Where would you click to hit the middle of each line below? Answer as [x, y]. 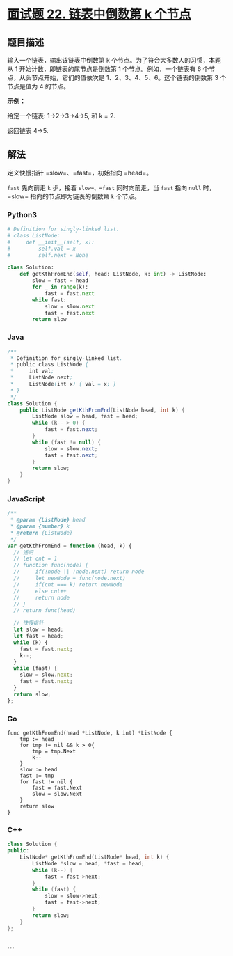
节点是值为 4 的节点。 [38, 86]
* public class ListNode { [49, 365]
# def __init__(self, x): [51, 242]
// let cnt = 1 [35, 559]
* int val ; [32, 371]
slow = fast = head [61, 281]
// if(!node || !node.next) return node [79, 572]
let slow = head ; [39, 630]
